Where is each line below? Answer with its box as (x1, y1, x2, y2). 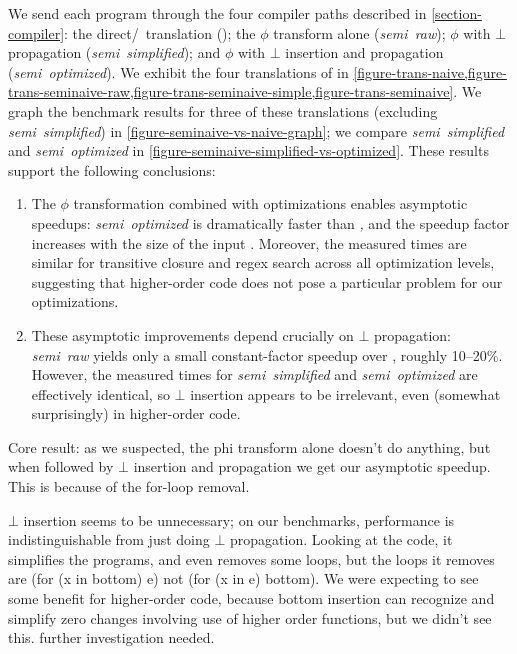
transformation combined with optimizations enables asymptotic (73, 193, 468, 214)
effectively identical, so (31, 383, 170, 404)
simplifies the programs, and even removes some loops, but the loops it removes (8, 548, 495, 569)
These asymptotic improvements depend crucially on (31, 324, 354, 345)
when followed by (8, 456, 114, 477)
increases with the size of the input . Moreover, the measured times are (31, 232, 467, 253)
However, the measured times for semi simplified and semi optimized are (31, 364, 478, 385)
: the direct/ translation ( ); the (64, 22, 256, 43)
